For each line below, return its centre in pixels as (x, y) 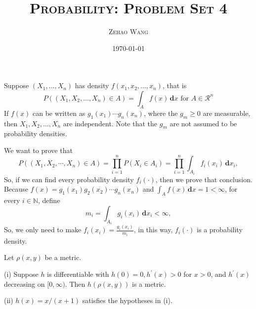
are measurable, (227, 113)
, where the (161, 113)
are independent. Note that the (110, 123)
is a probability (220, 230)
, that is (174, 85)
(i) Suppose (21, 274)
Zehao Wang (128, 31)
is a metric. (149, 283)
